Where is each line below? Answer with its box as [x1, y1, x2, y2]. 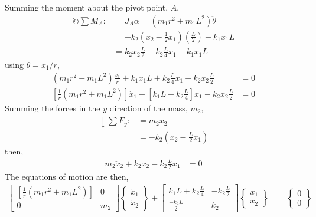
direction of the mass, [109, 101, 188, 114]
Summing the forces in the [5, 101, 100, 114]
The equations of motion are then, [5, 170, 129, 182]
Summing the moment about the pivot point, [5, 1, 168, 13]
